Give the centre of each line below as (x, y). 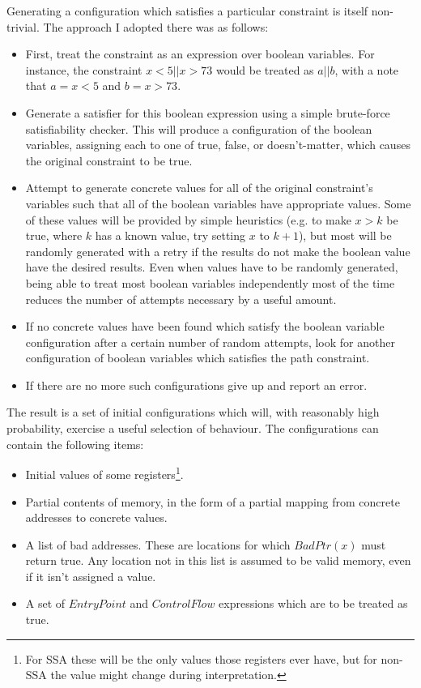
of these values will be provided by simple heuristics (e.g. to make (188, 219)
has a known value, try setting (170, 235)
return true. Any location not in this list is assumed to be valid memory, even (218, 560)
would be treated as (265, 69)
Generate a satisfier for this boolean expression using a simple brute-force (208, 112)
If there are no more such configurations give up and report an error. (196, 385)
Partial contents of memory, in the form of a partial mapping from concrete (213, 501)
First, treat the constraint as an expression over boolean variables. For (200, 54)
